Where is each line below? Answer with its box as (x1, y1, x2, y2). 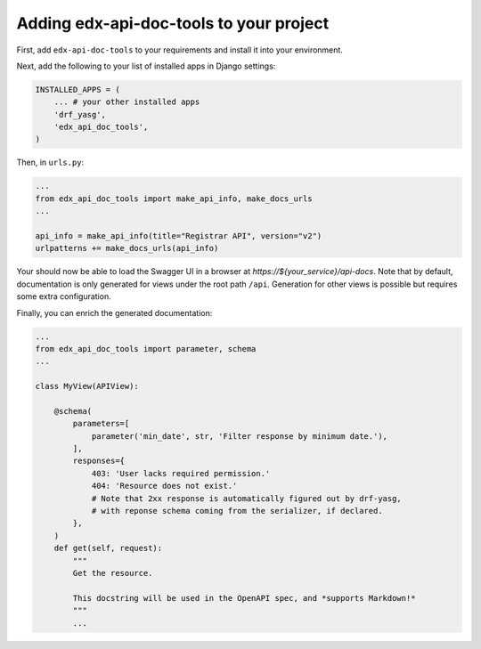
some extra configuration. (16, 291, 111, 302)
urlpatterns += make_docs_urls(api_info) (35, 243, 219, 254)
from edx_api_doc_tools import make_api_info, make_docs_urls (35, 193, 313, 204)
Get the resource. (72, 568, 153, 578)
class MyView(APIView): (35, 381, 140, 392)
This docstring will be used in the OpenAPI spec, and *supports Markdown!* (72, 593, 416, 603)
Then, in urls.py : (16, 157, 85, 168)
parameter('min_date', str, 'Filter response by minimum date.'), (91, 431, 387, 441)
